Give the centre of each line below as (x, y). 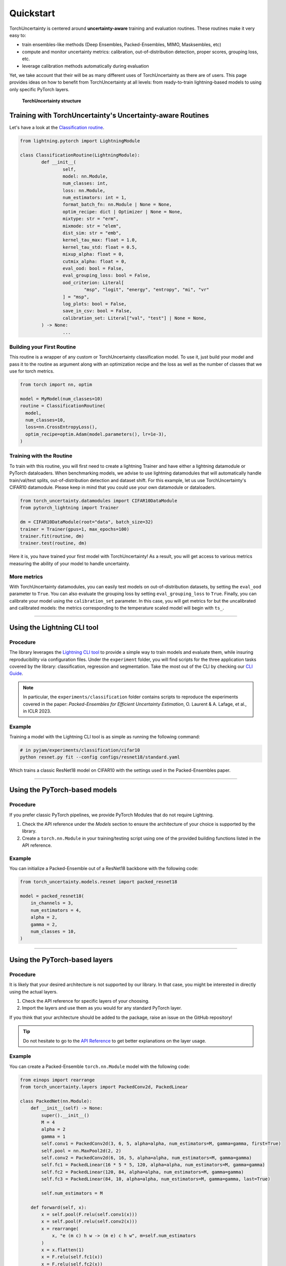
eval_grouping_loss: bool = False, (107, 275)
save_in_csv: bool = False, (97, 311)
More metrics (26, 576)
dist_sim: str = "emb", (92, 233)
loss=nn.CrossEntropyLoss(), (62, 427)
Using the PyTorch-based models (63, 790)
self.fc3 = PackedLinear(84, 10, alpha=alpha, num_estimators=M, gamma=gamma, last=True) (156, 1179)
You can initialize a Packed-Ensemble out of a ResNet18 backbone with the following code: (104, 868)
